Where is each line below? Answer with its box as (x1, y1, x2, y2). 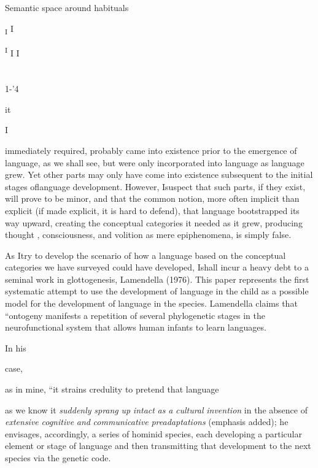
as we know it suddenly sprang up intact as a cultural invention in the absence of (5, 403, 308, 416)
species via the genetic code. (5, 451, 111, 464)
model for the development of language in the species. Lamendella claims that (5, 297, 298, 310)
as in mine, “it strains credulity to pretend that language (5, 383, 219, 396)
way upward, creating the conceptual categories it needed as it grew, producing (5, 216, 303, 229)
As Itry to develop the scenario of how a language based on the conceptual (5, 248, 286, 261)
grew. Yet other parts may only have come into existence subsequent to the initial (5, 168, 313, 181)
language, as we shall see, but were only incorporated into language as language (5, 156, 304, 169)
